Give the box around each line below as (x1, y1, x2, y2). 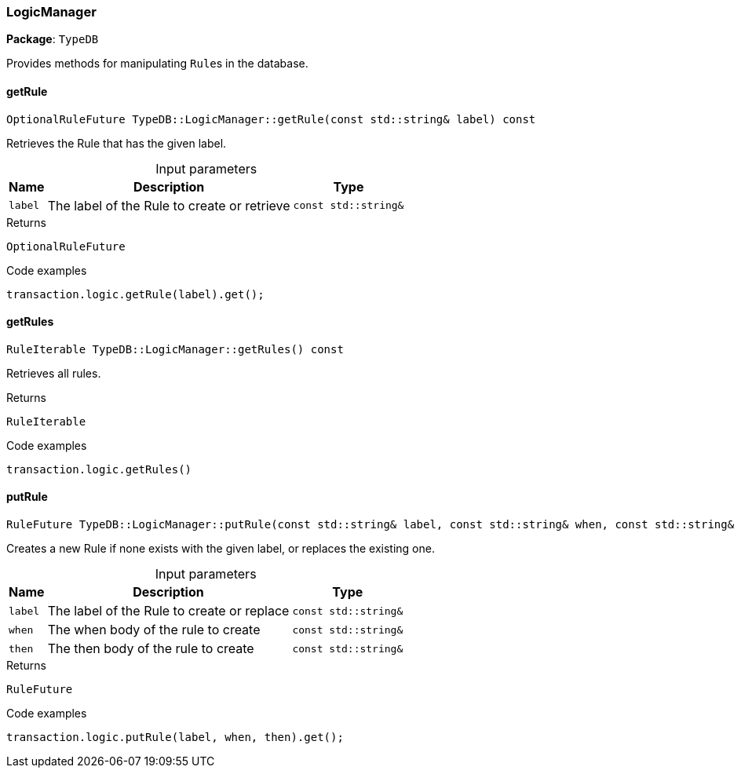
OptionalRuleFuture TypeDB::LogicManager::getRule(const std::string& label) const (6, 112, 536, 126)
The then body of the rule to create (47, 641, 254, 657)
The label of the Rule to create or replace (47, 603, 290, 619)
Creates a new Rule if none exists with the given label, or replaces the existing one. (6, 542, 435, 556)
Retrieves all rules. (6, 366, 101, 380)
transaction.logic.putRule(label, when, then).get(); (6, 731, 344, 744)
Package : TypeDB (6, 32, 99, 46)
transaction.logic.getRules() (6, 462, 192, 476)
